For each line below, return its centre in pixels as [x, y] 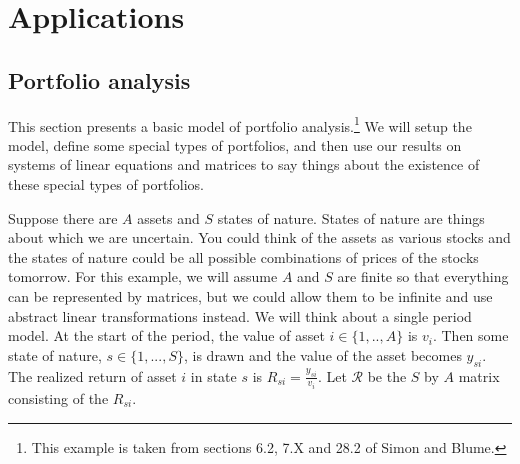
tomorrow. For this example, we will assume [143, 276]
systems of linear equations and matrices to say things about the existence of [244, 164]
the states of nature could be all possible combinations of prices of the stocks [243, 256]
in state [213, 375]
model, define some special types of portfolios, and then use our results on [235, 144]
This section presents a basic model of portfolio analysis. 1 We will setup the [240, 124]
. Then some [470, 335]
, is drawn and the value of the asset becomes [322, 354]
